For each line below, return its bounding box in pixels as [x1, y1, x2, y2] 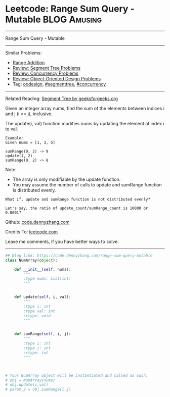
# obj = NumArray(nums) [5, 377, 56, 383]
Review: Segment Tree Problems [12, 65, 81, 71]
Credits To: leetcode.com [5, 228, 58, 235]
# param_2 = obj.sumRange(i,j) [5, 387, 71, 392]
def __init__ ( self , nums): [14, 267, 71, 272]
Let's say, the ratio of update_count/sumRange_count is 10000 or [5, 206, 148, 211]
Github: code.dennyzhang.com [5, 219, 70, 225]
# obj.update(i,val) [5, 382, 49, 387]
